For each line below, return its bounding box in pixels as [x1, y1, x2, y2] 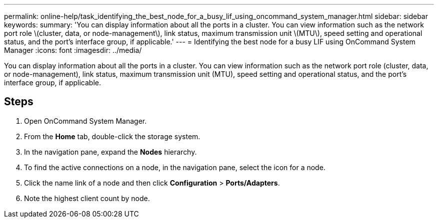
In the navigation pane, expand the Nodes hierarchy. [24, 147, 197, 156]
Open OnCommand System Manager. [24, 116, 147, 125]
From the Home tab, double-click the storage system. [24, 132, 200, 141]
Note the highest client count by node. [24, 194, 150, 203]
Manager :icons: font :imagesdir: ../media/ [4, 46, 142, 54]
